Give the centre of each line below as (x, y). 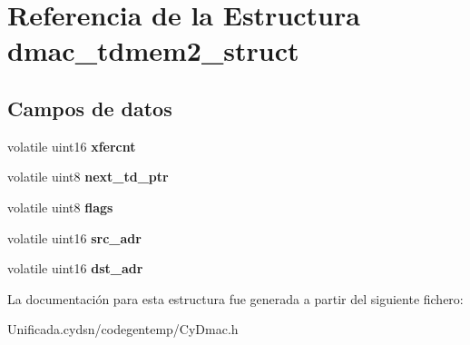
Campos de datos (90, 108)
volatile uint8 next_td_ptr (88, 177)
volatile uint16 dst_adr (75, 268)
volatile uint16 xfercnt (72, 146)
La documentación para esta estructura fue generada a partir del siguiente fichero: (235, 298)
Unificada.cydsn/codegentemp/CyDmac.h (123, 329)
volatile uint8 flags (60, 207)
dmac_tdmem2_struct (153, 50)
